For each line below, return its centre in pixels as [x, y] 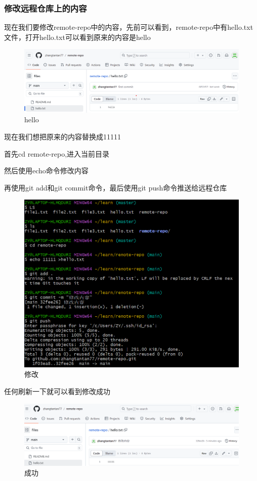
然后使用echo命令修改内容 [46, 171]
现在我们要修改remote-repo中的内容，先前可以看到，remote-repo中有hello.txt [129, 27]
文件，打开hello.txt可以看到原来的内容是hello [77, 37]
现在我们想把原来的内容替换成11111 [62, 137]
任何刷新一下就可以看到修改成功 [57, 391]
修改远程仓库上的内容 [46, 8]
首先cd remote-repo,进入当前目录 [57, 153]
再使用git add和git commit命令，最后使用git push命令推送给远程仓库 [116, 187]
